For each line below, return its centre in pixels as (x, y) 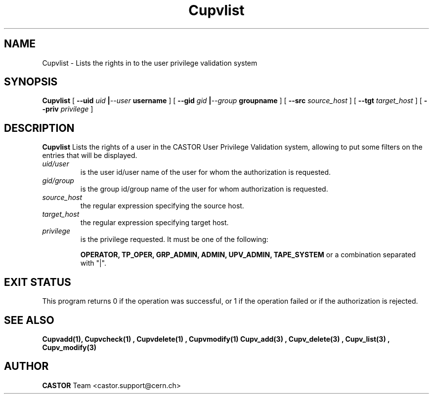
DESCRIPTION (39, 128)
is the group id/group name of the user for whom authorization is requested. (204, 189)
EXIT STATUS (38, 282)
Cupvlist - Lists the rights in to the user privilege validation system (150, 63)
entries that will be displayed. (90, 156)
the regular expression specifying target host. (154, 223)
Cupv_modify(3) (69, 347)
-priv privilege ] (68, 109)
